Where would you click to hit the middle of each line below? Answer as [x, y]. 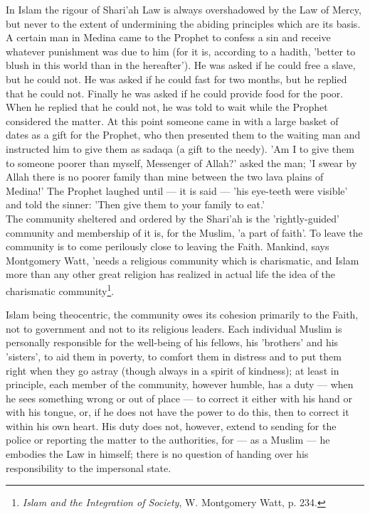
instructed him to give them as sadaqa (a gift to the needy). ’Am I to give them [180, 148]
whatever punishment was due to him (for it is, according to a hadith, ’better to [181, 51]
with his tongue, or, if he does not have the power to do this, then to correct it [178, 412]
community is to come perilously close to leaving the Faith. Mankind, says [168, 246]
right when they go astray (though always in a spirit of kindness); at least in [173, 370]
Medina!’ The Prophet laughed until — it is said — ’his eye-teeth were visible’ [177, 190]
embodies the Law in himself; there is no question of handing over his [157, 454]
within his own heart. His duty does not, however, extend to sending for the [171, 425]
